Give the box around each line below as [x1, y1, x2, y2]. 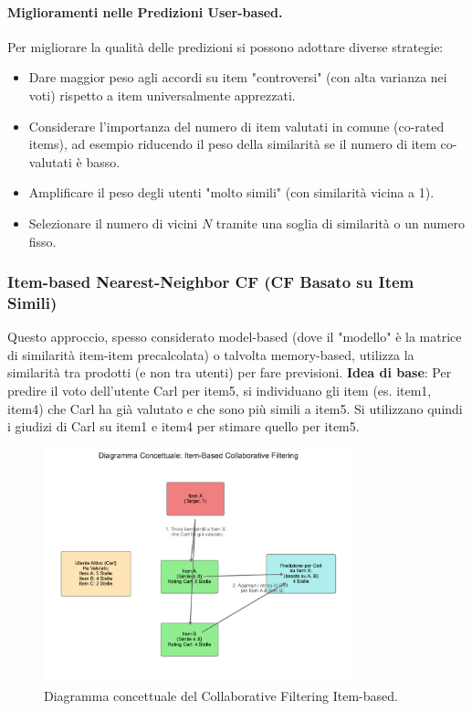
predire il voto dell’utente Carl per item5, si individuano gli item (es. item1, [7, 381, 432, 400]
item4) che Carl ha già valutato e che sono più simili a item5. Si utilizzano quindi [7, 398, 463, 418]
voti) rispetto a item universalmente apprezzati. [28, 85, 296, 104]
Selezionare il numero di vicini [28, 213, 198, 232]
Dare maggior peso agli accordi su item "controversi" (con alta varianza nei [28, 68, 447, 87]
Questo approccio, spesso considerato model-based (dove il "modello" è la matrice [7, 327, 462, 346]
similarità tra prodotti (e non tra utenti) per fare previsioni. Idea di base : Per [7, 363, 452, 382]
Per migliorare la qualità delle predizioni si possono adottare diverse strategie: [7, 37, 444, 56]
